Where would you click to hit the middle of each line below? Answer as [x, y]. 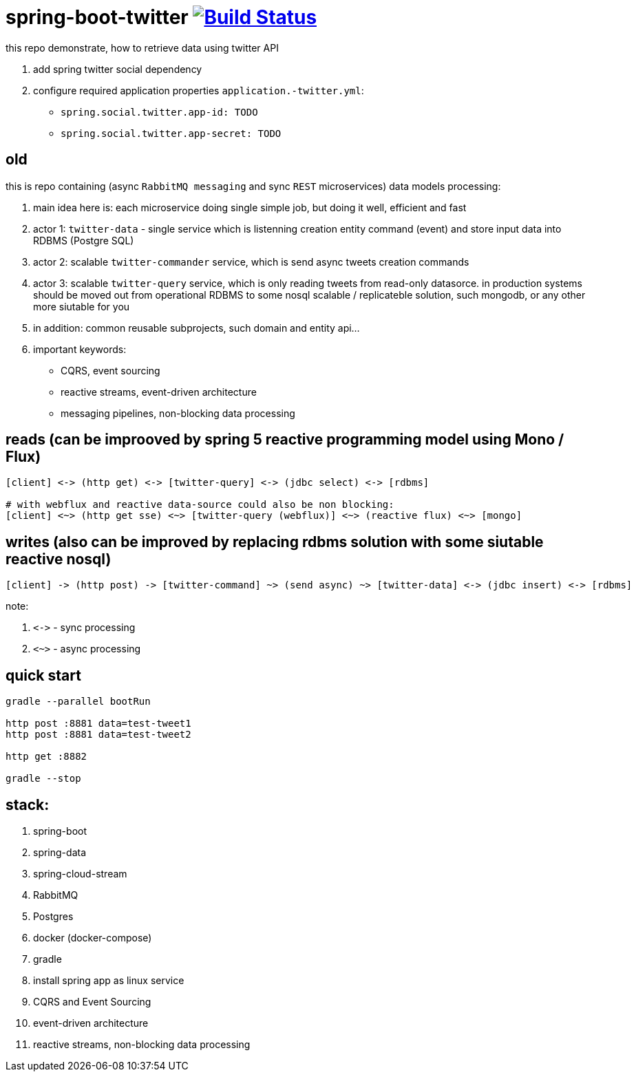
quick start [43, 675]
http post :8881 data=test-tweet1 [98, 724]
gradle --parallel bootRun [78, 702]
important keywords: [80, 349]
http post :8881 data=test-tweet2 [98, 735]
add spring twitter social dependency [118, 69]
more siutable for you [82, 306]
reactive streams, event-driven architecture [159, 392]
